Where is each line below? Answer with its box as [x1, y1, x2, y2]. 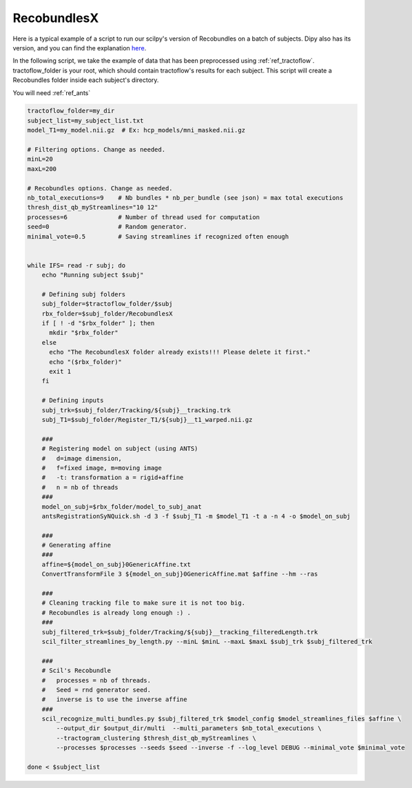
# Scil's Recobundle [41, 667, 112, 675]
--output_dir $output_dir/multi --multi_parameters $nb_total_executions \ [56, 725, 322, 732]
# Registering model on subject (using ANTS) [41, 445, 198, 453]
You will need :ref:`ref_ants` [12, 88, 91, 97]
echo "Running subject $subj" [41, 271, 144, 279]
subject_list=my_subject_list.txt [27, 117, 144, 124]
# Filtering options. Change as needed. [27, 145, 165, 154]
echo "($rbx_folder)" [49, 358, 122, 365]
